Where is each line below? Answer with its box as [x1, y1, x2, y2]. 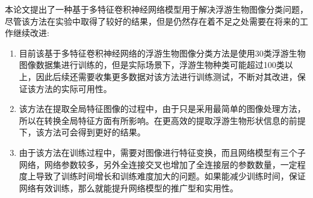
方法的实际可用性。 [36, 82, 112, 94]
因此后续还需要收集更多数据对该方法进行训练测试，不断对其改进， [36, 70, 297, 82]
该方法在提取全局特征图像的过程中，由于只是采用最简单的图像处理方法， [19, 102, 306, 115]
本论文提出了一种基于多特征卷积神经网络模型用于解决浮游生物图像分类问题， [5, 3, 308, 15]
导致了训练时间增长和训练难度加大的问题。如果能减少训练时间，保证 [36, 170, 306, 182]
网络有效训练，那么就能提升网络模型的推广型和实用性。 [19, 181, 238, 194]
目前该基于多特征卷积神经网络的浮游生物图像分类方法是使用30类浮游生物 [19, 46, 306, 59]
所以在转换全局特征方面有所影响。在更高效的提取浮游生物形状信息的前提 [19, 114, 306, 126]
